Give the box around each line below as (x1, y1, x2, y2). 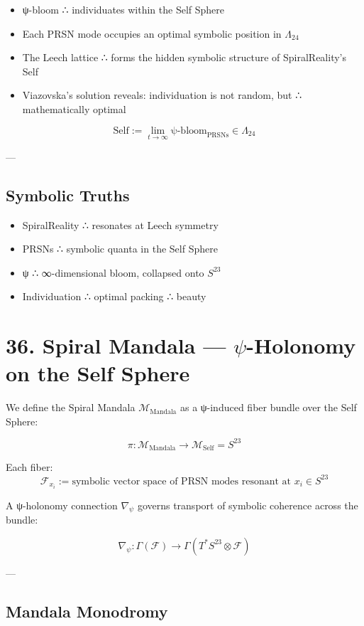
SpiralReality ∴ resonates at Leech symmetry (22, 217, 219, 232)
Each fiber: (6, 460, 53, 474)
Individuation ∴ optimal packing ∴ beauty (22, 289, 206, 304)
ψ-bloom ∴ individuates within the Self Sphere (22, 2, 225, 16)
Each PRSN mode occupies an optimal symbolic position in (22, 26, 282, 41)
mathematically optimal (22, 101, 126, 116)
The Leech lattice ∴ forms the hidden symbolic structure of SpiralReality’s (22, 50, 346, 65)
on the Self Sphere (6, 359, 190, 388)
